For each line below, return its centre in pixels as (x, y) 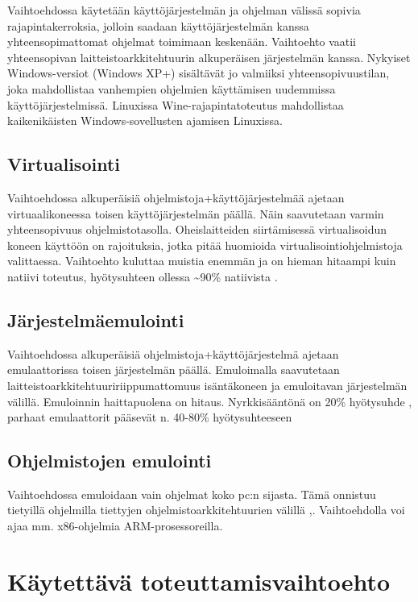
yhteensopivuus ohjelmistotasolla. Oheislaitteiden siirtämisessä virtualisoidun (197, 229)
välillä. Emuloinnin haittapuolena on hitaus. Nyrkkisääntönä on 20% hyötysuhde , (210, 401)
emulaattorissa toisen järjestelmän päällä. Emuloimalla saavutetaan (174, 370)
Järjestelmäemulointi (96, 320)
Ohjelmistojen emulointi (110, 461)
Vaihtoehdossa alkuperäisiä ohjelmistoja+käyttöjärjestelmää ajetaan (176, 197)
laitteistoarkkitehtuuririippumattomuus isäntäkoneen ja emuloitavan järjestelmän (207, 385)
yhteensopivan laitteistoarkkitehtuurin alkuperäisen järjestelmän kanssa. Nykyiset (209, 57)
